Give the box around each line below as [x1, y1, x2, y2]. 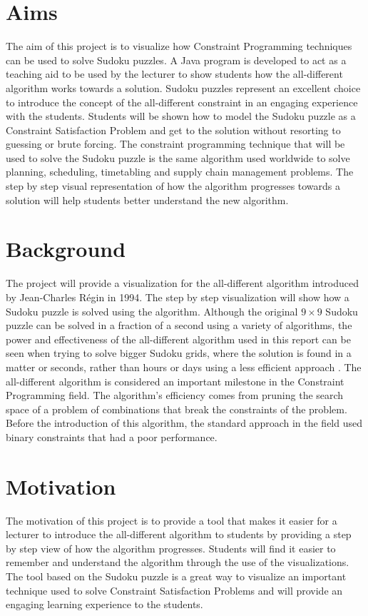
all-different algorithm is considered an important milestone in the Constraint [6, 373, 344, 388]
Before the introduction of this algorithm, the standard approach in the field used [6, 415, 363, 430]
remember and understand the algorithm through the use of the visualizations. [6, 555, 349, 570]
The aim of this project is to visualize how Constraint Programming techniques [6, 39, 352, 54]
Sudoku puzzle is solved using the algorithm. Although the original [6, 303, 298, 318]
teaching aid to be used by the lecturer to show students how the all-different [6, 66, 343, 81]
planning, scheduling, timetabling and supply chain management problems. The [6, 164, 354, 179]
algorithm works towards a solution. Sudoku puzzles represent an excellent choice [6, 80, 361, 95]
